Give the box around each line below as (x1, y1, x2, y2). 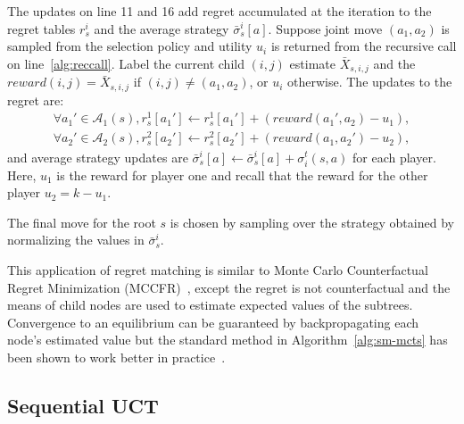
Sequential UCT (7, 391, 159, 419)
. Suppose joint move (268, 19, 383, 37)
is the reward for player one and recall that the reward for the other (56, 165, 428, 184)
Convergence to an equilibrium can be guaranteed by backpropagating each (7, 312, 419, 331)
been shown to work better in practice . (7, 348, 226, 366)
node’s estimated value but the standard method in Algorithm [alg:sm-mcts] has (7, 330, 448, 349)
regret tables (7, 19, 76, 37)
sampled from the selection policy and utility (7, 37, 253, 55)
